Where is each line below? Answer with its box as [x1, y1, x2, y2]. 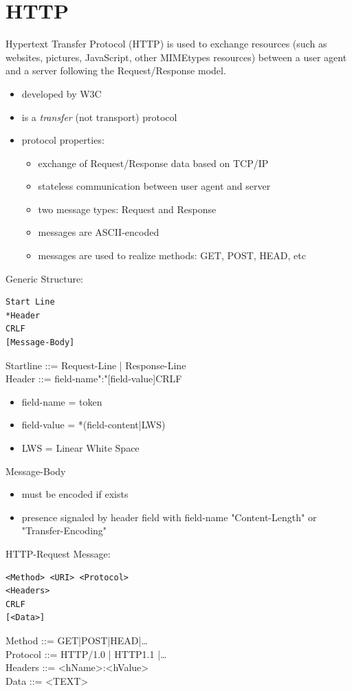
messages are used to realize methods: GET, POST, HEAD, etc [38, 248, 306, 263]
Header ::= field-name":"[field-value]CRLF [5, 371, 182, 386]
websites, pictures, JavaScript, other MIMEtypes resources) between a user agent [5, 50, 347, 64]
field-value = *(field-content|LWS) [21, 417, 166, 432]
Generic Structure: [5, 271, 84, 285]
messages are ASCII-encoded [38, 225, 159, 239]
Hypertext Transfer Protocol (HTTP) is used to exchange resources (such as [5, 36, 327, 51]
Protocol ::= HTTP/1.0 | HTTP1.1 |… [5, 646, 167, 661]
